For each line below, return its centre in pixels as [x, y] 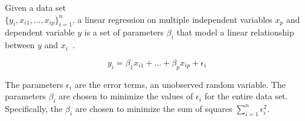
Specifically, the [34, 108]
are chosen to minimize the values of [126, 96]
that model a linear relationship [235, 32]
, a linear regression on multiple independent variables [172, 19]
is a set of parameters [124, 32]
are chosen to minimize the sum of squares [154, 108]
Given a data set [36, 7]
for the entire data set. [246, 96]
